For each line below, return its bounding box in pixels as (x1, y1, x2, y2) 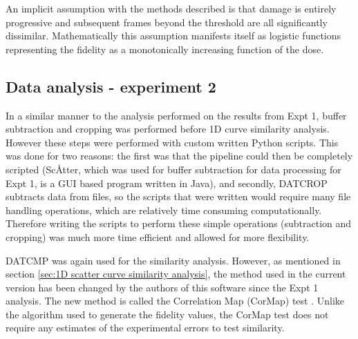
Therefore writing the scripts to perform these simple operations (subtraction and (6, 216, 352, 231)
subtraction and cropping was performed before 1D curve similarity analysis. (6, 122, 330, 136)
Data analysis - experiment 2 (6, 75, 216, 97)
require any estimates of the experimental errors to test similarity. (6, 320, 285, 335)
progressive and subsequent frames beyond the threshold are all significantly (6, 14, 328, 29)
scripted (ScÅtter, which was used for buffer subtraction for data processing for (6, 162, 341, 176)
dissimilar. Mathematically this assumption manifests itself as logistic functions (6, 28, 341, 43)
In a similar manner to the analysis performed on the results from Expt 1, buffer (6, 108, 347, 122)
